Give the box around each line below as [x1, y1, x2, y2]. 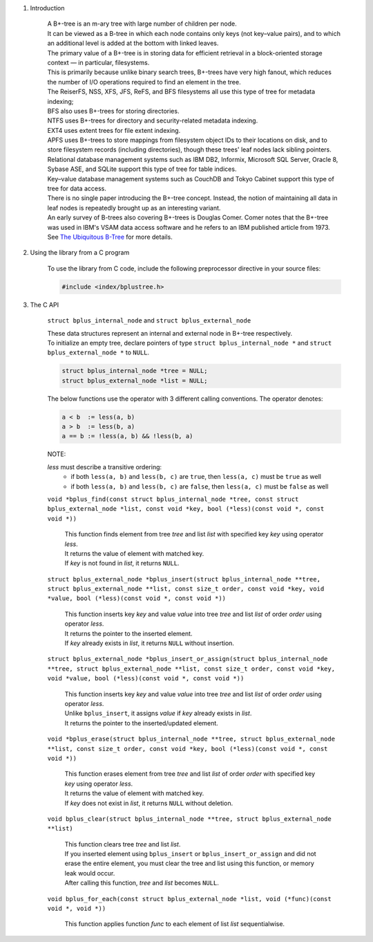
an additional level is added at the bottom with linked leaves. [47, 39, 219, 48]
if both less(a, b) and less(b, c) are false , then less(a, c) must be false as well [70, 482, 329, 491]
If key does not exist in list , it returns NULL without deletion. [64, 799, 233, 807]
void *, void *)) [47, 905, 106, 913]
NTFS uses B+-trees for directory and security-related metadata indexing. [47, 116, 258, 125]
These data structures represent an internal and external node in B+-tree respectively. [47, 329, 293, 337]
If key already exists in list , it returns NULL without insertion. [64, 639, 235, 647]
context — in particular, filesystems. [47, 58, 150, 66]
